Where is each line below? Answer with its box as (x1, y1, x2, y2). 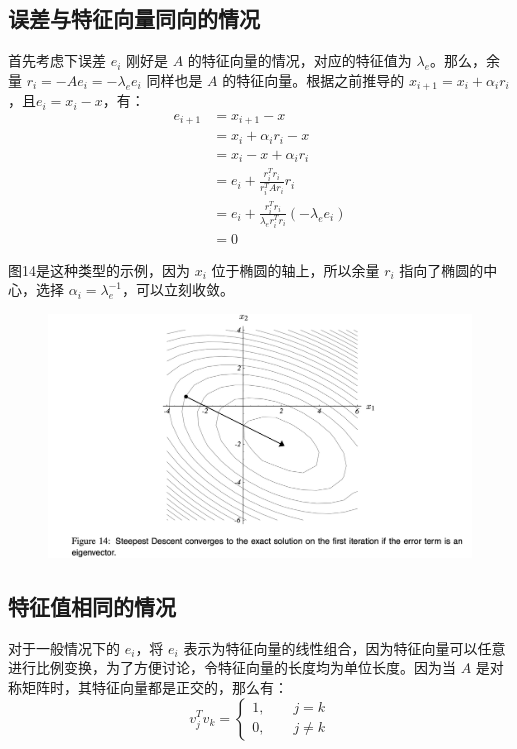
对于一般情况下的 (8, 637, 120, 658)
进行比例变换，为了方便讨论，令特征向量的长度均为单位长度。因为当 (8, 657, 456, 678)
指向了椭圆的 (399, 259, 484, 280)
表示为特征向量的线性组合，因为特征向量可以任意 (183, 637, 506, 658)
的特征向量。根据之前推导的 (222, 69, 405, 90)
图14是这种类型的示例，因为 (8, 259, 190, 280)
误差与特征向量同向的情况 (8, 3, 260, 34)
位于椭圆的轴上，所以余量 (211, 259, 380, 280)
